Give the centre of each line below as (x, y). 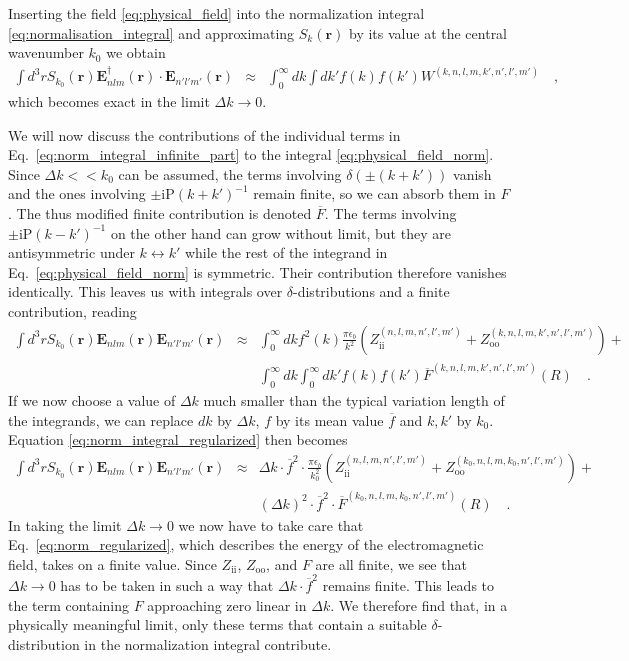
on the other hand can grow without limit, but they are (280, 232)
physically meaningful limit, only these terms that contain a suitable (217, 624)
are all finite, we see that (391, 563)
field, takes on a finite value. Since (112, 563)
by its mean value (329, 419)
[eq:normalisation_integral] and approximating (151, 32)
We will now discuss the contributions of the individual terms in (204, 134)
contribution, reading (72, 310)
